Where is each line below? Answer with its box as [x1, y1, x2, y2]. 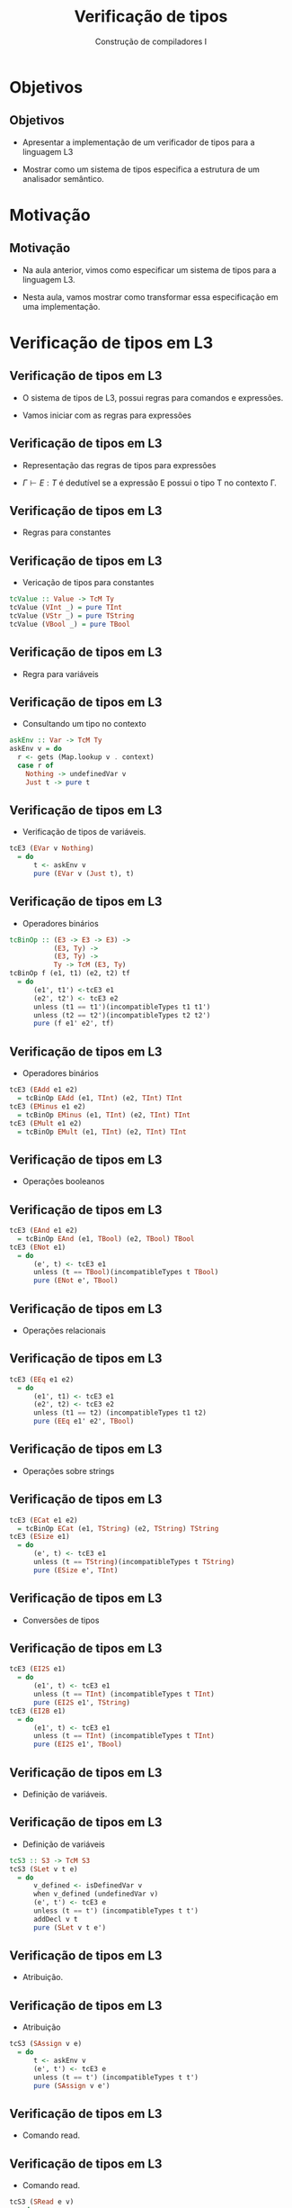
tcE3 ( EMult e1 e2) [9, 1118, 83, 1127]
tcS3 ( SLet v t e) [9, 1864, 78, 1874]
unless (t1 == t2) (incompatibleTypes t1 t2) [32, 1408, 207, 1417]
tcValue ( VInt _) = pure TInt [9, 603, 123, 612]
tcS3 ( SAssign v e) [9, 2040, 83, 2049]
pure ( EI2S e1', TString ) [32, 1697, 130, 1707]
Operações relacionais [22, 1325, 106, 1335]
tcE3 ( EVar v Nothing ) [9, 844, 94, 853]
